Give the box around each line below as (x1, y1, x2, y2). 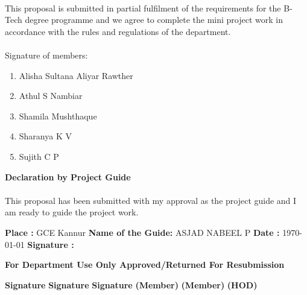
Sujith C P (19, 150, 59, 162)
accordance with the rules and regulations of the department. (5, 25, 231, 37)
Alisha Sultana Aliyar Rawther (19, 69, 133, 81)
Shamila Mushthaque (19, 109, 97, 122)
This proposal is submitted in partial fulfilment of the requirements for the (5, 1, 281, 14)
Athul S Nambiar (19, 89, 83, 102)
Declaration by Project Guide (5, 170, 131, 183)
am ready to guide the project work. (5, 206, 139, 218)
